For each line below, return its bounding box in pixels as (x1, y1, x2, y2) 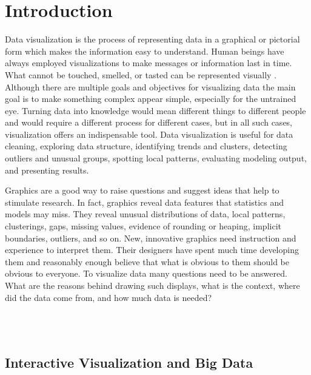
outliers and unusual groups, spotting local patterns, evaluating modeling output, (5, 152, 307, 164)
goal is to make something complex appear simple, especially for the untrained (5, 92, 296, 105)
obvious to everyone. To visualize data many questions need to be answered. (5, 267, 287, 280)
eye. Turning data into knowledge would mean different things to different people (5, 104, 306, 117)
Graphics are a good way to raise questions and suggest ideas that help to (5, 184, 279, 197)
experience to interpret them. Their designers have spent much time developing (5, 243, 299, 256)
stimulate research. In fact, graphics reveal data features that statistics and (5, 195, 284, 208)
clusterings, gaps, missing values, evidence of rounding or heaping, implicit (5, 220, 281, 232)
